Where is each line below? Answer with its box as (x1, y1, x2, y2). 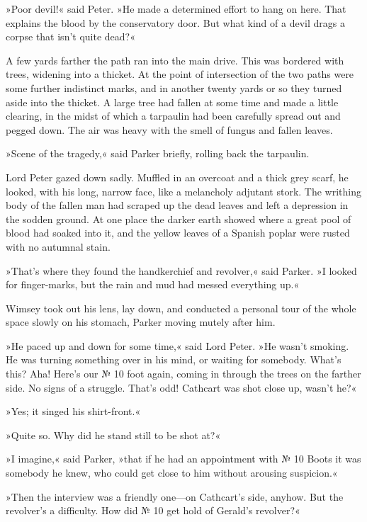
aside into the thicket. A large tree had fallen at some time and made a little (6, 94, 339, 109)
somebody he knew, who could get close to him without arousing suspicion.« (6, 465, 338, 480)
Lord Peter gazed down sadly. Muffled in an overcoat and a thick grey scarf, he (6, 169, 349, 184)
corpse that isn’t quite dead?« (6, 29, 135, 44)
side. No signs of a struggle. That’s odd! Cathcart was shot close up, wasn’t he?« (6, 380, 357, 395)
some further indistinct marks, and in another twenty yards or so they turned (6, 80, 342, 95)
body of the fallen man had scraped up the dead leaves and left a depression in (6, 198, 349, 212)
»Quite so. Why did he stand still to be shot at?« (6, 427, 221, 442)
